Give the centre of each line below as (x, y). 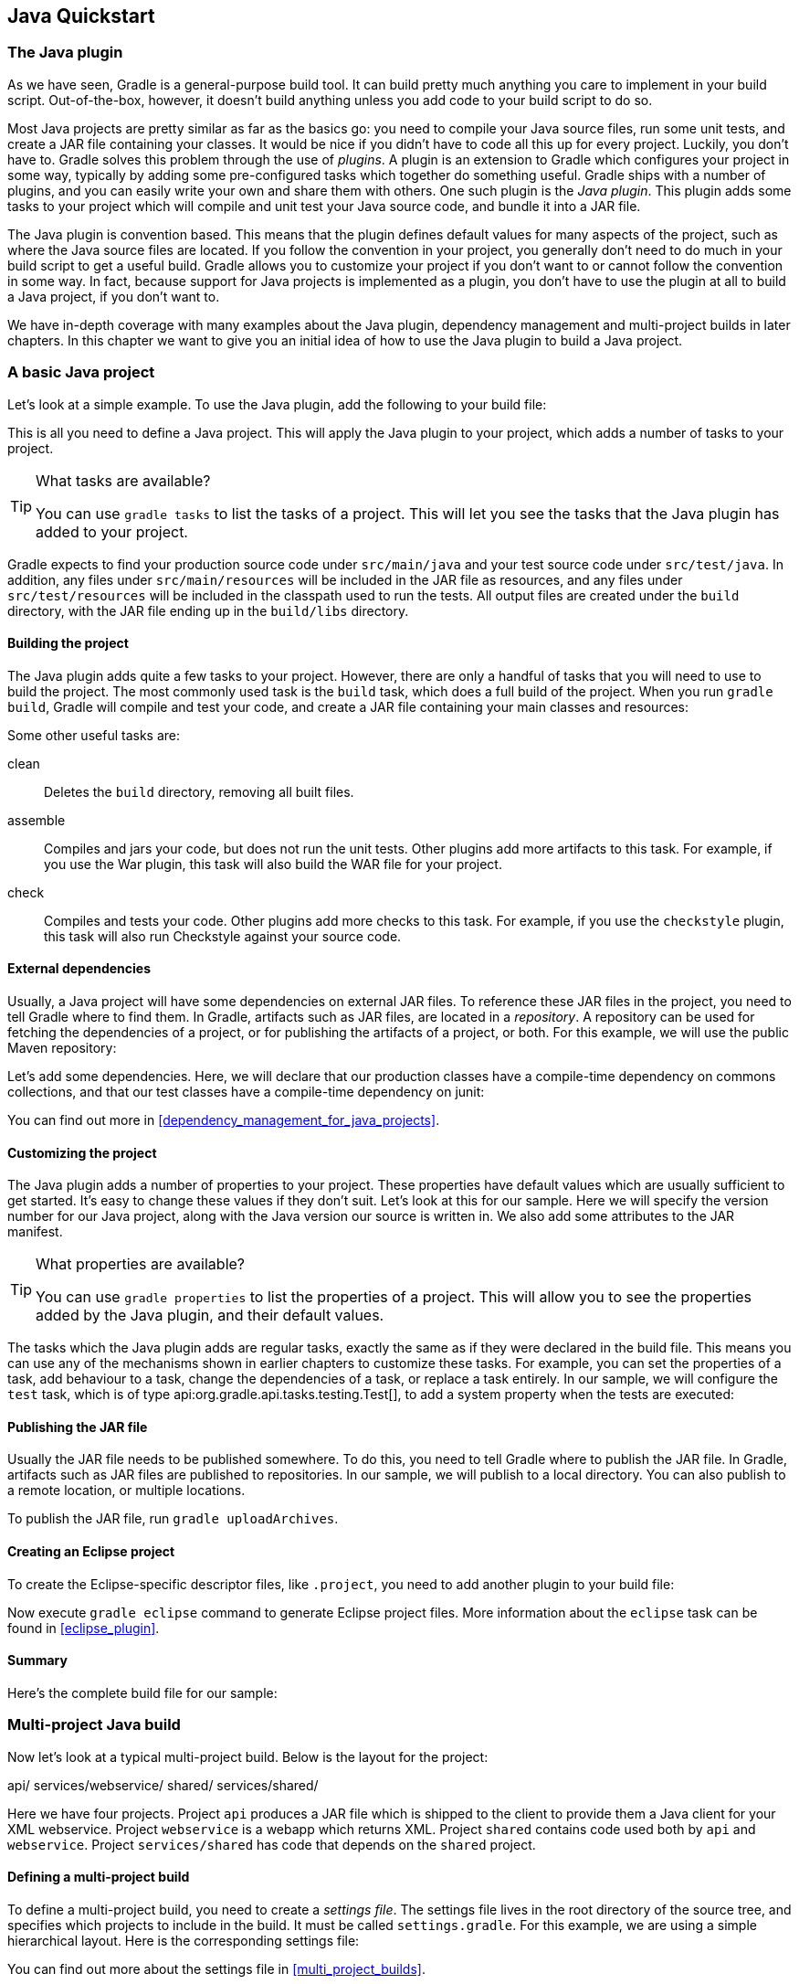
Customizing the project (82, 1152)
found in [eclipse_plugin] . (84, 1628)
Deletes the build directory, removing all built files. (199, 791)
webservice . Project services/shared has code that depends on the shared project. (272, 1844)
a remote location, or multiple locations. (126, 1491)
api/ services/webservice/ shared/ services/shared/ (163, 1785)
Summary (37, 1660)
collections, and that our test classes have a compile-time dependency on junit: (246, 1091)
